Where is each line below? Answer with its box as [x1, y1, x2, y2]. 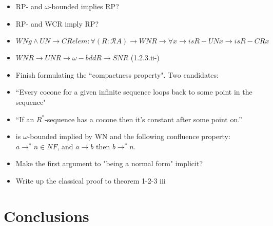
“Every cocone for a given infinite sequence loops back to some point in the [15, 86, 252, 97]
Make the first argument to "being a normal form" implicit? [15, 158, 203, 169]
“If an [15, 114, 34, 124]
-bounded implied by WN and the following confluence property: [27, 131, 230, 142]
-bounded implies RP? [49, 1, 119, 11]
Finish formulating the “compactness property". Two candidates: [15, 69, 219, 80]
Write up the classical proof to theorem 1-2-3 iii [15, 175, 166, 186]
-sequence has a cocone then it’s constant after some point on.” [45, 114, 242, 124]
